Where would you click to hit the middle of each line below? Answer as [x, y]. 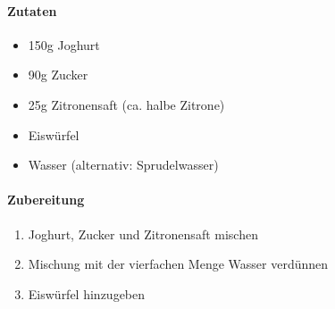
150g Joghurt [64, 44]
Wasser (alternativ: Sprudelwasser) [123, 165]
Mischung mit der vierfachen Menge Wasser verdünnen [178, 264]
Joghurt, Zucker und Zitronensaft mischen [143, 234]
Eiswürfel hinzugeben [87, 293]
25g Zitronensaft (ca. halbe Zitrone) [126, 104]
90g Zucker [58, 75]
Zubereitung [46, 200]
